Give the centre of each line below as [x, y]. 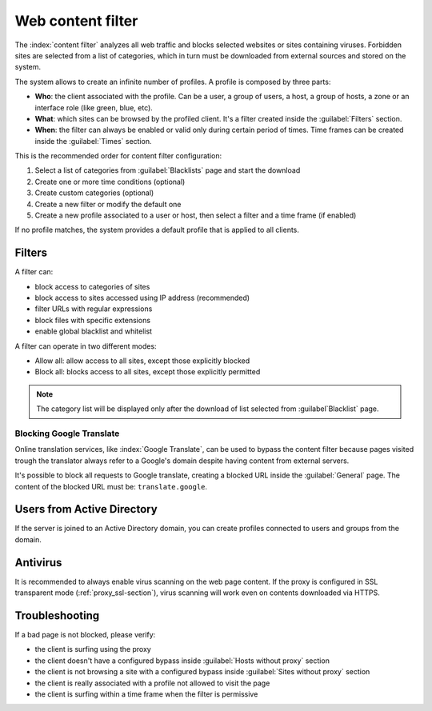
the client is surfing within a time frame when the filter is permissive [146, 694]
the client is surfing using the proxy [93, 649]
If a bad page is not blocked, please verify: [85, 635]
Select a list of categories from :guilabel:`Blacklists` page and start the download [168, 170]
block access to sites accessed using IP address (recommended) [142, 298]
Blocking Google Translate [67, 433]
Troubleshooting [57, 615]
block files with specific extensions [93, 320]
